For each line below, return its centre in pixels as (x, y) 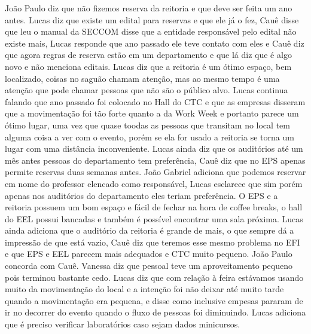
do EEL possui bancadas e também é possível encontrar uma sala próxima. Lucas (154, 218)
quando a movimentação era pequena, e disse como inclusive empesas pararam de (154, 300)
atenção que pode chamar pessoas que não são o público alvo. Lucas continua (147, 90)
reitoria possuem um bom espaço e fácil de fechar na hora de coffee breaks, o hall (154, 207)
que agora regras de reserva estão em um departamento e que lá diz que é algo (148, 55)
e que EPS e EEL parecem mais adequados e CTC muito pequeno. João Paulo (149, 254)
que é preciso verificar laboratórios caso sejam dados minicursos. (123, 324)
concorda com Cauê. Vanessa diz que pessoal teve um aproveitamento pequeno (149, 266)
